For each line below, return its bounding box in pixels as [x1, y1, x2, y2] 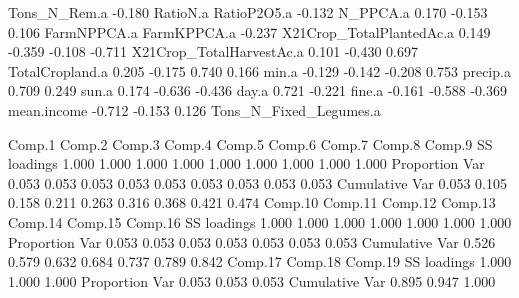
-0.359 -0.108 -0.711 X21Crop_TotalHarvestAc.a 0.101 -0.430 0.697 [8, 41, 419, 62]
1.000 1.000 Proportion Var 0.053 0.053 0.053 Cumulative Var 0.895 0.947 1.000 [8, 270, 496, 291]
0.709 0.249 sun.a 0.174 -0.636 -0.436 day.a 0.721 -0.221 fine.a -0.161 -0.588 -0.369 [8, 80, 507, 101]
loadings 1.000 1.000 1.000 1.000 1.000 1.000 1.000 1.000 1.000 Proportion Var [8, 153, 485, 174]
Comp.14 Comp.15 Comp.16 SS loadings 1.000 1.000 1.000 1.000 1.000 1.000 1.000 [8, 211, 512, 232]
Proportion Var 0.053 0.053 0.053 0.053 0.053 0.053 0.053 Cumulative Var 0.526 [8, 231, 496, 252]
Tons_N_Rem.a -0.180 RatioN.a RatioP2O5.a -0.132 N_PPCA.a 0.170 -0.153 [8, 2, 488, 22]
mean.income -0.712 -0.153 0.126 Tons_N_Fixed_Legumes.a [8, 99, 381, 120]
